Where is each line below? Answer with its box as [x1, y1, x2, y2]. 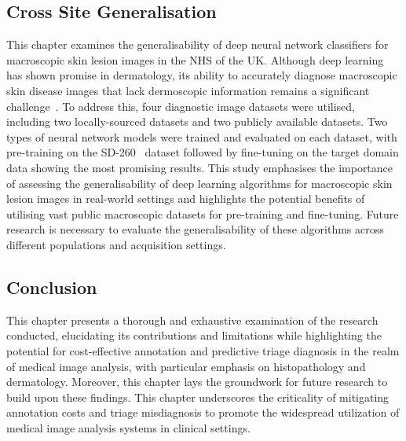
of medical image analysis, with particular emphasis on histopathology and [6, 358, 366, 374]
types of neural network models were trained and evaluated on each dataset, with [6, 128, 397, 145]
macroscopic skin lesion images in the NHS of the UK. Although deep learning [6, 51, 384, 68]
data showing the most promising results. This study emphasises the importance [6, 159, 393, 175]
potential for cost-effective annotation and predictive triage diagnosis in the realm [6, 342, 400, 358]
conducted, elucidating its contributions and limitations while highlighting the [6, 327, 382, 344]
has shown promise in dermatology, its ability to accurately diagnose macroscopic [6, 67, 397, 83]
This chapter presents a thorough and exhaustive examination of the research [6, 311, 379, 328]
